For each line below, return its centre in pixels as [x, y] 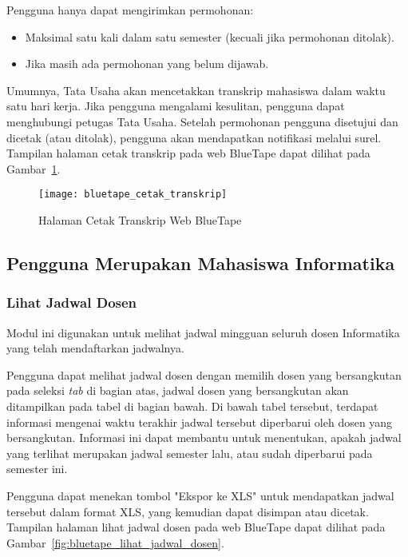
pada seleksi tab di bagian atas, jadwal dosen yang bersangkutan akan [178, 390]
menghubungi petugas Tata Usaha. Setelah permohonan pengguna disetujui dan [202, 121]
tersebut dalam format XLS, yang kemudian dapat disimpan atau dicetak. [188, 511]
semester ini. [37, 469]
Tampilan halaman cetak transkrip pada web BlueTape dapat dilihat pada [188, 153]
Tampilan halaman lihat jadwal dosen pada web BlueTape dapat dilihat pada [196, 527]
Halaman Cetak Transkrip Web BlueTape [140, 220]
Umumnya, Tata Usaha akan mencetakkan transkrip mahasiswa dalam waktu [196, 90]
